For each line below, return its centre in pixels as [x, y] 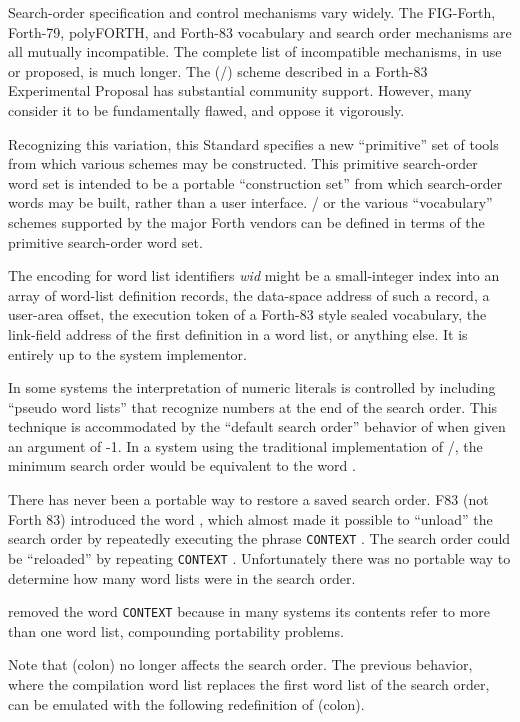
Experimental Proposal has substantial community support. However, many [240, 90]
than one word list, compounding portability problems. [176, 630]
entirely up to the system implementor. [127, 353]
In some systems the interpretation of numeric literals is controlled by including [252, 387]
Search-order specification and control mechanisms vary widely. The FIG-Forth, [252, 12]
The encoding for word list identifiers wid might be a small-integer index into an [254, 275]
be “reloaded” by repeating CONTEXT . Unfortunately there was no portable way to [259, 557]
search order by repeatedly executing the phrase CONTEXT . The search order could [259, 538]
